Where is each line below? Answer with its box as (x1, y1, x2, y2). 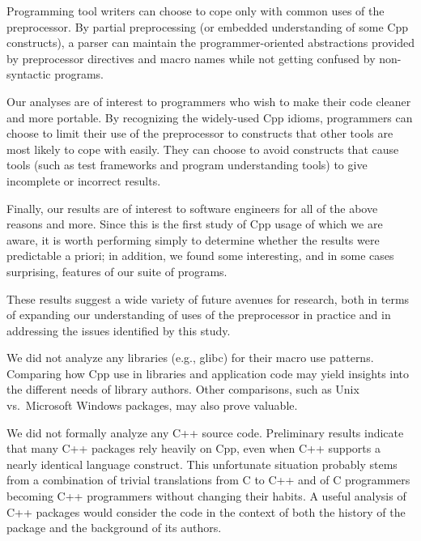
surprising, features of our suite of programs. (6, 262, 228, 279)
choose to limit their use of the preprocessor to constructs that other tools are (6, 125, 393, 142)
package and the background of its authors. (6, 519, 222, 536)
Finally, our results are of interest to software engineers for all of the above (6, 199, 378, 216)
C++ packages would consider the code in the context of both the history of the (6, 503, 406, 520)
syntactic (6, 66, 51, 83)
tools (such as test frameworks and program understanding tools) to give (6, 156, 368, 173)
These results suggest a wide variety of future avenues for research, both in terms (6, 290, 410, 307)
